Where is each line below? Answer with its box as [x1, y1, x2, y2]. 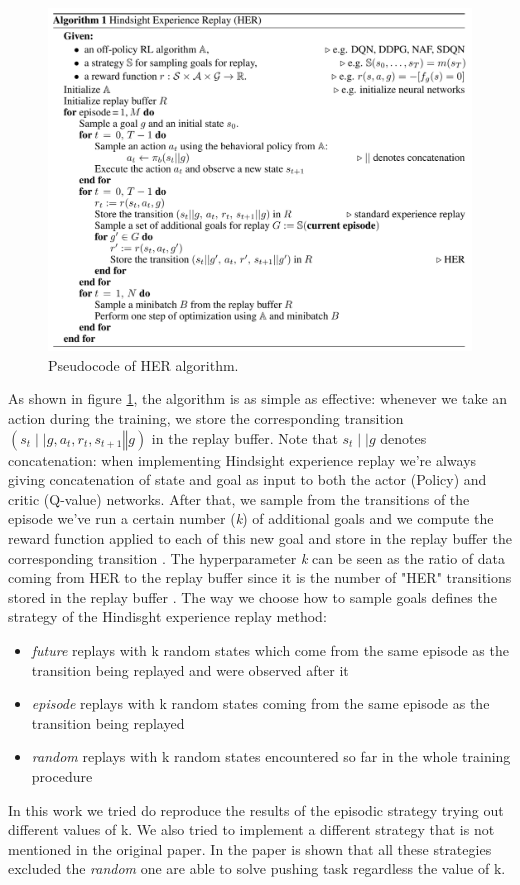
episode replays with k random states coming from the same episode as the [31, 693, 490, 714]
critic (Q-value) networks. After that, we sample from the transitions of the [8, 488, 470, 509]
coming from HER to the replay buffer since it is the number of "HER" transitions [8, 567, 512, 588]
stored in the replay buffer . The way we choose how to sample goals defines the [8, 586, 497, 607]
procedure [31, 765, 93, 786]
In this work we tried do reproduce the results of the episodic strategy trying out [8, 799, 504, 820]
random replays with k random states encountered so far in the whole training [31, 746, 511, 767]
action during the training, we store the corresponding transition [8, 408, 404, 429]
